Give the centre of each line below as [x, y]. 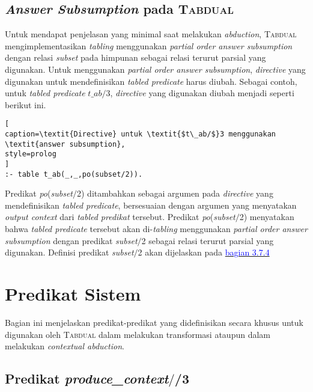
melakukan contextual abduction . [65, 346]
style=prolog [31, 154]
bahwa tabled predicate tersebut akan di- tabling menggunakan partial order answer [156, 229]
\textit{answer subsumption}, [65, 144]
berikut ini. [26, 104]
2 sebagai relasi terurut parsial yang [208, 240]
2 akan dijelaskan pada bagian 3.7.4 [204, 252]
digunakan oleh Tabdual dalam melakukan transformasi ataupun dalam [138, 334]
